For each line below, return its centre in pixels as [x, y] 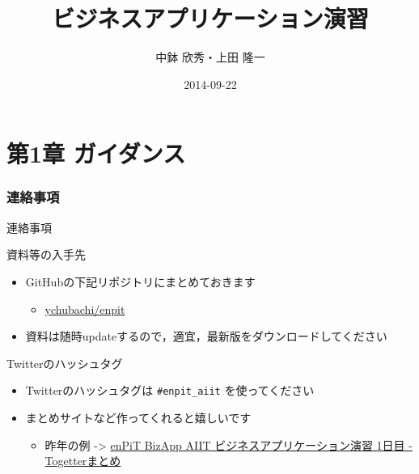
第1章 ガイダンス [96, 153]
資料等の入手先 [46, 254]
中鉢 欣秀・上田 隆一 [210, 57]
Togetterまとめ [83, 461]
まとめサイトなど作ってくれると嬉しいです [138, 417]
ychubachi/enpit [85, 309]
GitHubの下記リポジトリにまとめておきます [140, 281]
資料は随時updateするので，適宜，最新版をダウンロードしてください [206, 336]
